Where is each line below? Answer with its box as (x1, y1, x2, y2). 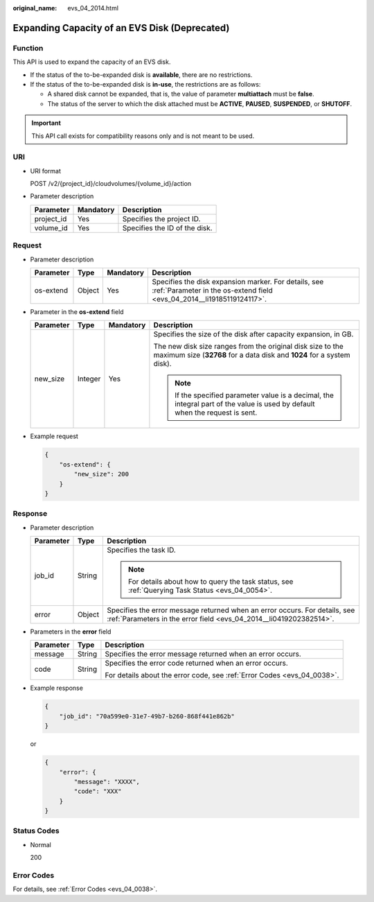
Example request (30, 432, 79, 440)
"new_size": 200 (73, 470, 130, 478)
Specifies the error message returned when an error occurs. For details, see (107, 605, 355, 615)
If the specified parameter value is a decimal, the (174, 390, 334, 400)
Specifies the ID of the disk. (122, 223, 213, 232)
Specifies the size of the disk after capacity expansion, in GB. (153, 329, 354, 339)
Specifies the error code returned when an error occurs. (105, 659, 289, 668)
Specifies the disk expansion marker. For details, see (152, 277, 324, 286)
